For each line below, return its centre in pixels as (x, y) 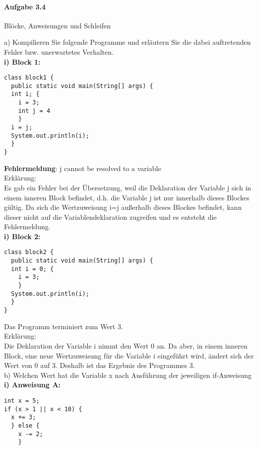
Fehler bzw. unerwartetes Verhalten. (59, 51)
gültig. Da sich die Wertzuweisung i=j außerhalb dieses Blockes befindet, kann (123, 207)
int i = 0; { (32, 269)
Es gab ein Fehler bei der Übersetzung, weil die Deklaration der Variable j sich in (128, 187)
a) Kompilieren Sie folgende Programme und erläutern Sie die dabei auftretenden (128, 42)
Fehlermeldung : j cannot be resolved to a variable (83, 168)
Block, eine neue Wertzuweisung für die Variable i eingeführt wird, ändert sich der (129, 355)
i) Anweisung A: (32, 385)
